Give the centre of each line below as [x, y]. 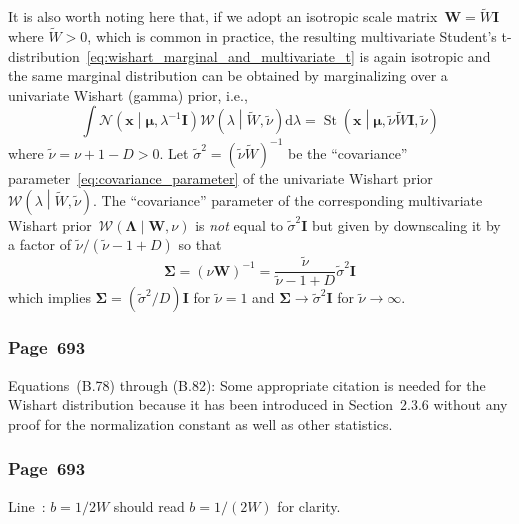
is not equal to [239, 224]
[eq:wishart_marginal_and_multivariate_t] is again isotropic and [288, 55]
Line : [27, 505]
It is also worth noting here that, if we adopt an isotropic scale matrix [223, 16]
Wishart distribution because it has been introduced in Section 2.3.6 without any [258, 404]
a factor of [40, 244]
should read [149, 505]
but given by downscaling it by [406, 224]
